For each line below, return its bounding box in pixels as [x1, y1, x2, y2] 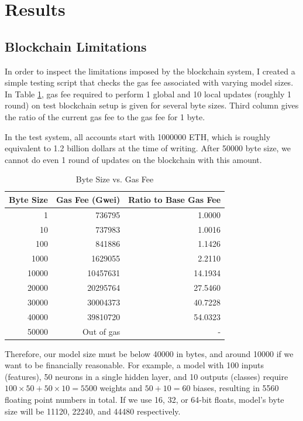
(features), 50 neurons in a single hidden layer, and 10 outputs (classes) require [5, 370, 288, 382]
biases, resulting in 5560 [193, 382, 279, 394]
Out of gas [82, 325, 120, 337]
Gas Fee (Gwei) [56, 193, 120, 205]
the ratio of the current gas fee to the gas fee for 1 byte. [5, 110, 205, 123]
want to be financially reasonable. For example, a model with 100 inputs [5, 359, 264, 371]
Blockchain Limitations [5, 37, 147, 55]
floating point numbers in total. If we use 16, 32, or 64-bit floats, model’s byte [5, 393, 284, 405]
